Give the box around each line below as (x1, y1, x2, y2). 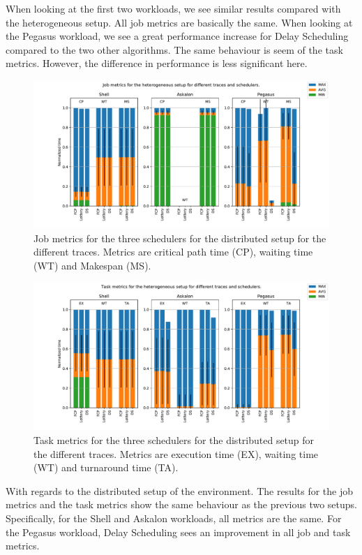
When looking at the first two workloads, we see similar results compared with (6, 1, 341, 15)
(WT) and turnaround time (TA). (33, 460, 179, 475)
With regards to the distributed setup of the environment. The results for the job (6, 483, 354, 498)
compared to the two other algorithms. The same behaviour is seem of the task (6, 42, 343, 57)
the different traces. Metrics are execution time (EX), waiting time (33, 446, 319, 461)
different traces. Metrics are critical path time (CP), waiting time (33, 244, 313, 259)
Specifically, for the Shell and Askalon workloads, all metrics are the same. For (6, 510, 342, 525)
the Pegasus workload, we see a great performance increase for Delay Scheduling (6, 29, 349, 43)
